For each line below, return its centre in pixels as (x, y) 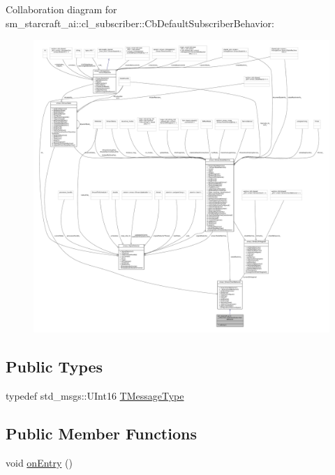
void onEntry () (39, 462)
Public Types (54, 367)
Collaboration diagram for (61, 9)
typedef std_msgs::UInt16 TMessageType (95, 395)
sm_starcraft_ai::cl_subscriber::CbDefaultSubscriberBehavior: (140, 23)
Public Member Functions (101, 433)
